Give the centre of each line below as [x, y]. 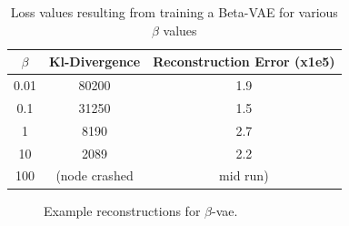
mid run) [244, 175]
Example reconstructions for [122, 210]
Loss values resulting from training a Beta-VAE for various [174, 12]
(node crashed [95, 175]
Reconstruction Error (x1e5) [244, 62]
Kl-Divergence [95, 62]
